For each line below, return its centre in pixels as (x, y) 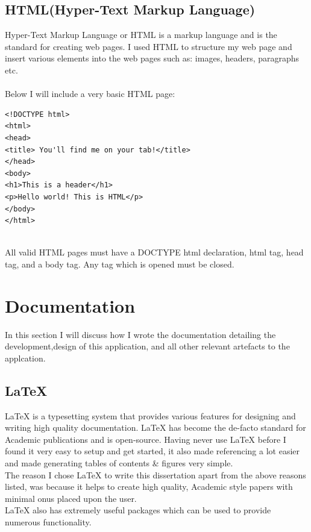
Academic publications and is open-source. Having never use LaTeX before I (146, 439)
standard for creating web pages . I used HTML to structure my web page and (149, 46)
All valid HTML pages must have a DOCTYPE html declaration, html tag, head (154, 252)
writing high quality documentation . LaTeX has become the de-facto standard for (155, 427)
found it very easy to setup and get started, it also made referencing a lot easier (152, 451)
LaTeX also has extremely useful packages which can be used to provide (138, 510)
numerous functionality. (48, 521)
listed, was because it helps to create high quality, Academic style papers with (149, 487)
